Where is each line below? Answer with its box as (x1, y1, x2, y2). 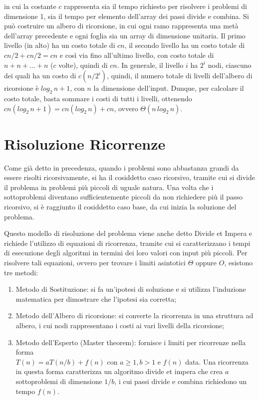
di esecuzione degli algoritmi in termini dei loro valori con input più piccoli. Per (4, 247, 248, 258)
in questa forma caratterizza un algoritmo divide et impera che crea (15, 366, 223, 377)
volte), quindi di (58, 59, 108, 70)
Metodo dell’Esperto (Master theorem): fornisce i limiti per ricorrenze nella (15, 337, 246, 347)
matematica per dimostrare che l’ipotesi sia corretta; (15, 293, 177, 304)
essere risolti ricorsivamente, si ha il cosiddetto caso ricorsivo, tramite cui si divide (4, 172, 255, 183)
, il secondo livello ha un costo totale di (124, 40, 245, 50)
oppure (196, 257, 217, 268)
